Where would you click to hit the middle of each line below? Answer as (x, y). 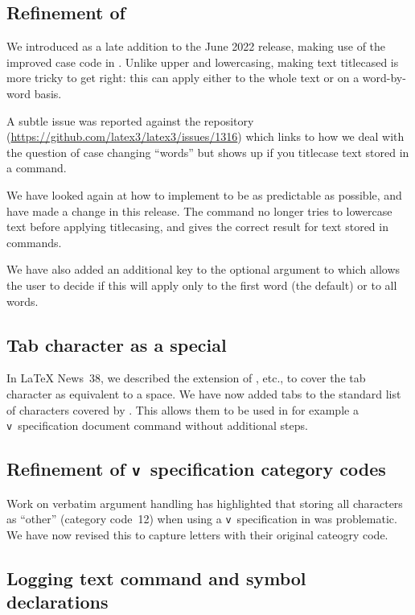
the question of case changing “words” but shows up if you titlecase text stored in (208, 152)
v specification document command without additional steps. (157, 425)
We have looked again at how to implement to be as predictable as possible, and (204, 194)
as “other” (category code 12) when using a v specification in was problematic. (202, 519)
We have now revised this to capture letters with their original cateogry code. (197, 534)
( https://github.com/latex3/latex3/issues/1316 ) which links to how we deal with (205, 136)
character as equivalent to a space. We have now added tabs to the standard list (204, 393)
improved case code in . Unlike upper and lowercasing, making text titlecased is (203, 62)
